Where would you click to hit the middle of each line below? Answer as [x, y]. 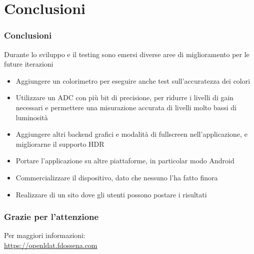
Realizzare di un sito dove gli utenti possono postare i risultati [111, 194]
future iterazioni [29, 64]
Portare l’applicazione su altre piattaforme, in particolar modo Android [125, 161]
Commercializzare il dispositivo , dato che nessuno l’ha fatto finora [117, 177]
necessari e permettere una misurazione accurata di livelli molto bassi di [126, 107]
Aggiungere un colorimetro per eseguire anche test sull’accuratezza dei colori [133, 80]
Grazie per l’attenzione [51, 217]
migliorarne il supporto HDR [60, 144]
